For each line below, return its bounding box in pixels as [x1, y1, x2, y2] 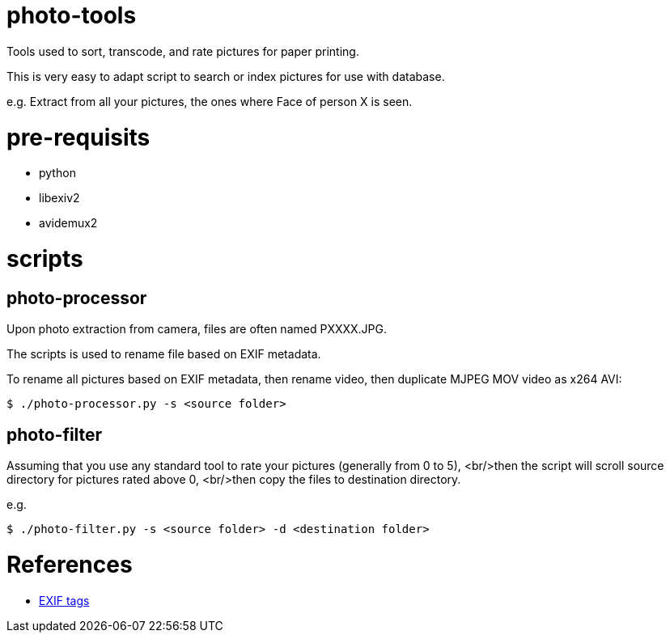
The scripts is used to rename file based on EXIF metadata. [6, 347, 321, 362]
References [6, 550, 133, 578]
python [39, 166, 76, 180]
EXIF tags [39, 593, 90, 607]
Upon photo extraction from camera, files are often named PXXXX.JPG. [6, 322, 388, 336]
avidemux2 [39, 216, 98, 231]
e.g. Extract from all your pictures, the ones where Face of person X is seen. [6, 94, 413, 108]
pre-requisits [6, 123, 151, 151]
